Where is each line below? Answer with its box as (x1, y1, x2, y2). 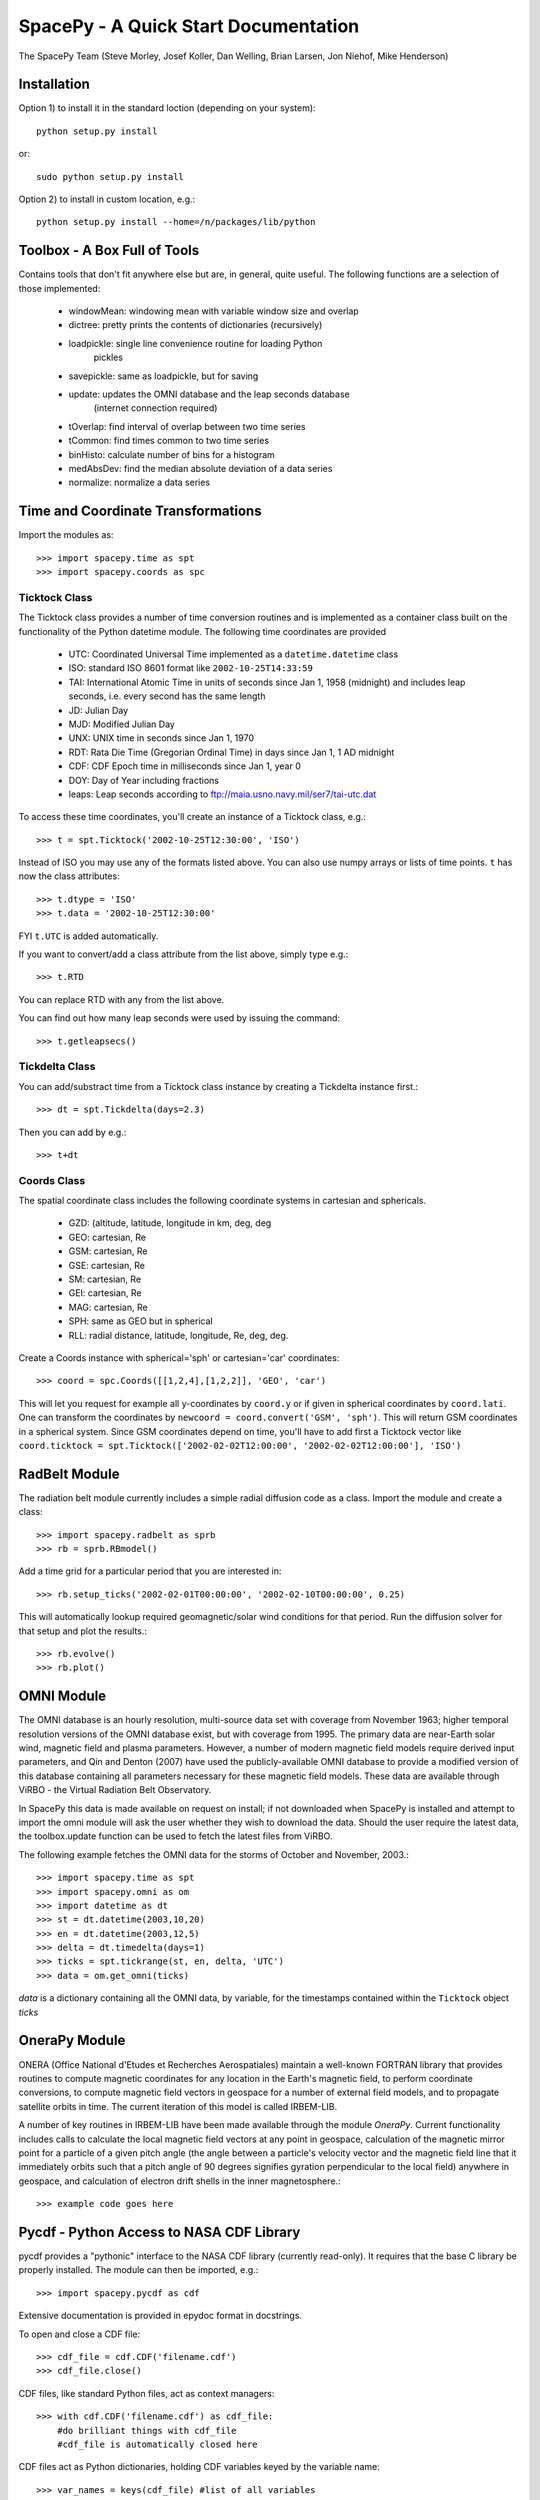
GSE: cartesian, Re (68, 1259, 145, 1271)
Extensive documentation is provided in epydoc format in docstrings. (18, 2310, 303, 2322)
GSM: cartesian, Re (68, 1245, 148, 1257)
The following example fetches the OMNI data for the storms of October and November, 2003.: (18, 1848, 410, 1860)
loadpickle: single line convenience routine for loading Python (68, 337, 323, 349)
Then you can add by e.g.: (18, 1126, 127, 1138)
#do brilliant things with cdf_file (56, 2425, 237, 2436)
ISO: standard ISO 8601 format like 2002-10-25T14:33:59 (68, 662, 314, 674)
